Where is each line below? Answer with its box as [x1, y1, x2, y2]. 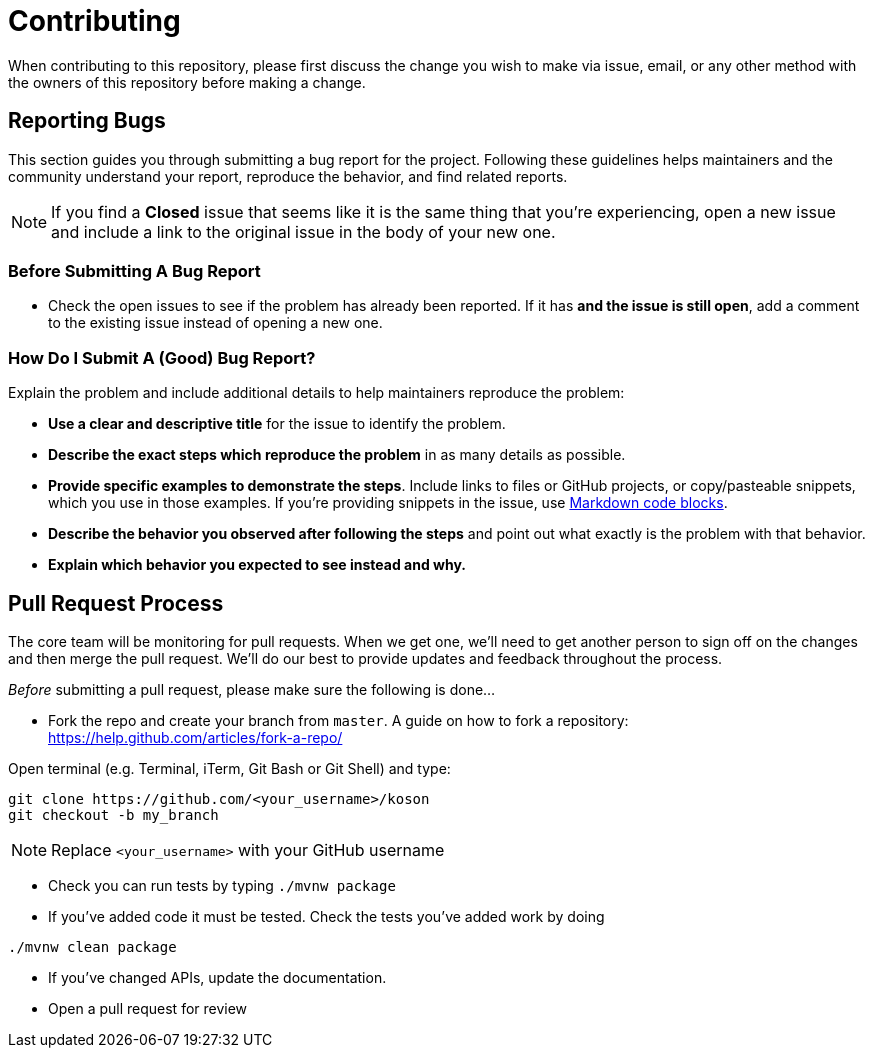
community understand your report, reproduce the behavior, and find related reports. [8, 167, 568, 185]
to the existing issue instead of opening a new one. [48, 314, 383, 332]
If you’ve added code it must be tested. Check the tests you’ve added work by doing [48, 907, 605, 925]
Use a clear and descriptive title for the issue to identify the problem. [48, 415, 506, 433]
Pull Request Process [8, 590, 224, 616]
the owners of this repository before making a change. [8, 73, 366, 91]
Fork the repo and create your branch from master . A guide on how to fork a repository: [48, 711, 629, 729]
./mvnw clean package [8, 938, 177, 955]
